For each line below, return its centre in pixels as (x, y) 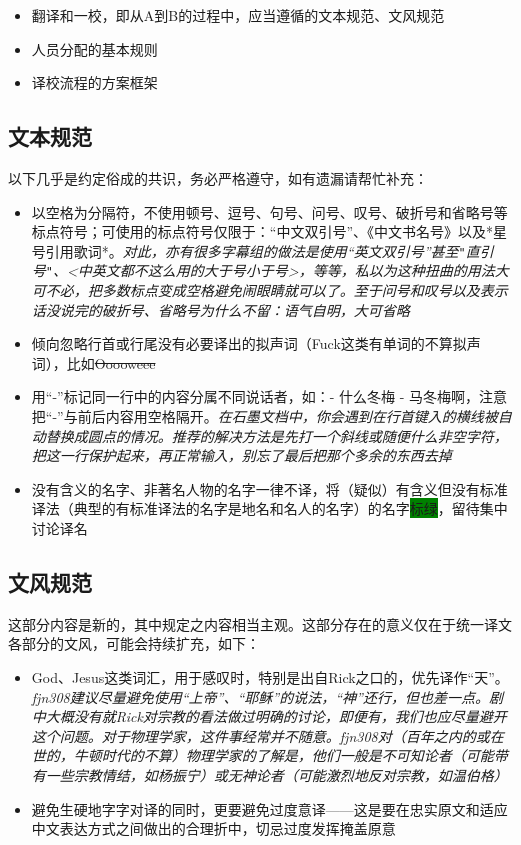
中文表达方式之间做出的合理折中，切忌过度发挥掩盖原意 (213, 828)
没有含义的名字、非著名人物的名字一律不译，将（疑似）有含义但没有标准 (269, 488)
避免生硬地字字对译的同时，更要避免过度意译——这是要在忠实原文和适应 (269, 808)
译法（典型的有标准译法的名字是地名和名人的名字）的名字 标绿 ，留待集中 (269, 508)
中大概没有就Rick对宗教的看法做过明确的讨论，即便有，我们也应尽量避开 (269, 716)
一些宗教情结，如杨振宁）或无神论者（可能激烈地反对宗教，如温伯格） (276, 774)
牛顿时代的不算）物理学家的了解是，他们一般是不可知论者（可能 (283, 755)
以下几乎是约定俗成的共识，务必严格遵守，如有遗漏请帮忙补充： (218, 177)
